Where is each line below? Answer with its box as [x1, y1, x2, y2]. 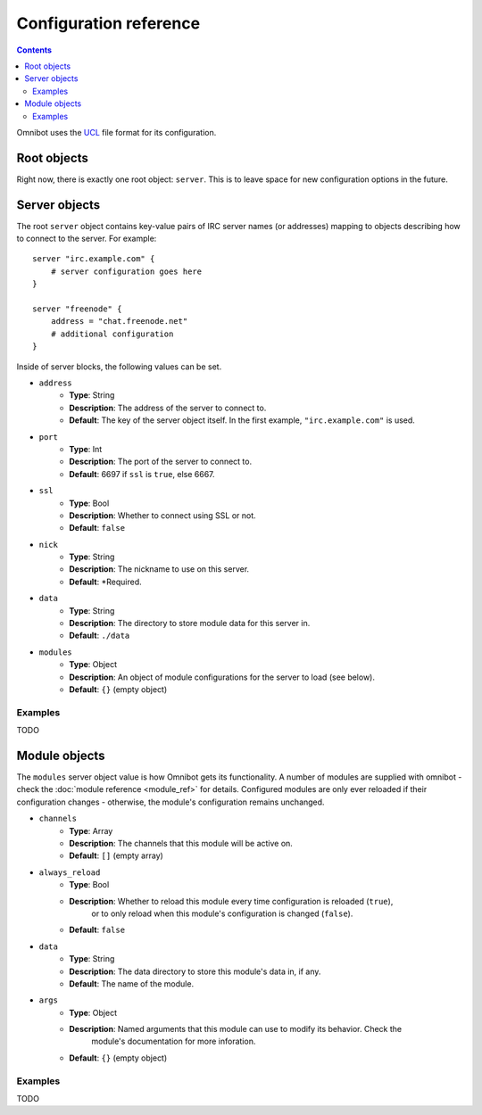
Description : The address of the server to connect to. [69, 402, 267, 413]
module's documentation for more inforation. [91, 1036, 256, 1047]
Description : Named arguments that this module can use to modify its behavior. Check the [69, 1024, 403, 1035]
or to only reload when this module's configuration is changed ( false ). [91, 908, 353, 919]
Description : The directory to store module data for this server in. [69, 618, 311, 629]
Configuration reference [16, 13, 201, 33]
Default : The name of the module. [69, 978, 195, 989]
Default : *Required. [69, 576, 142, 587]
